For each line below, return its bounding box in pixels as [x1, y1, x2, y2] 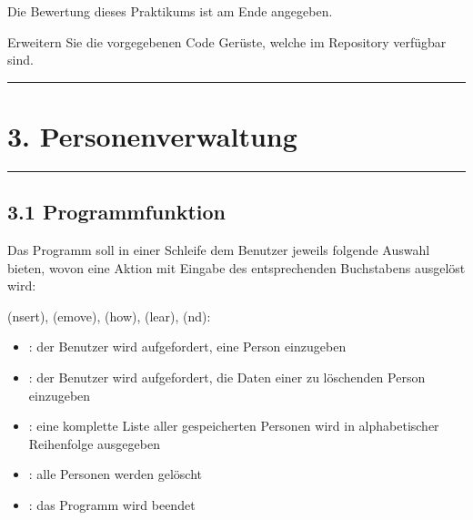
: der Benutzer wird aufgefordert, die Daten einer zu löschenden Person [28, 368, 426, 387]
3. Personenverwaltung [7, 117, 297, 154]
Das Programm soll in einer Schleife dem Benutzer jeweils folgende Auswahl [7, 240, 430, 260]
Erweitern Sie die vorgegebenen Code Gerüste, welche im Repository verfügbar [7, 32, 447, 51]
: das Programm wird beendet [28, 495, 196, 515]
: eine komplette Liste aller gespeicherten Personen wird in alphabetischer [28, 416, 439, 435]
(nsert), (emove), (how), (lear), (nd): [7, 306, 211, 325]
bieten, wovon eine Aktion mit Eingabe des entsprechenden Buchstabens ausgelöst [7, 258, 466, 277]
